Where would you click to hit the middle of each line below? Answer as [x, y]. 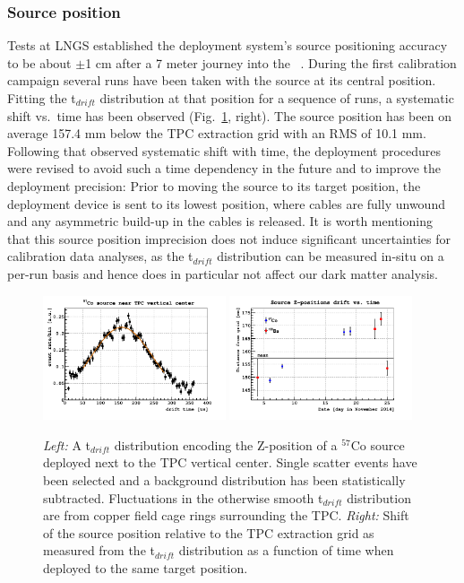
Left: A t [67, 444]
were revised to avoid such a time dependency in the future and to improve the [224, 168]
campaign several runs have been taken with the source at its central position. [222, 80]
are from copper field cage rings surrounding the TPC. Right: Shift [226, 515]
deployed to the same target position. [146, 567]
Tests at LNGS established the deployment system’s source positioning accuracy [228, 45]
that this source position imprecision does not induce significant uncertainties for [229, 238]
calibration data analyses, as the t [100, 256]
